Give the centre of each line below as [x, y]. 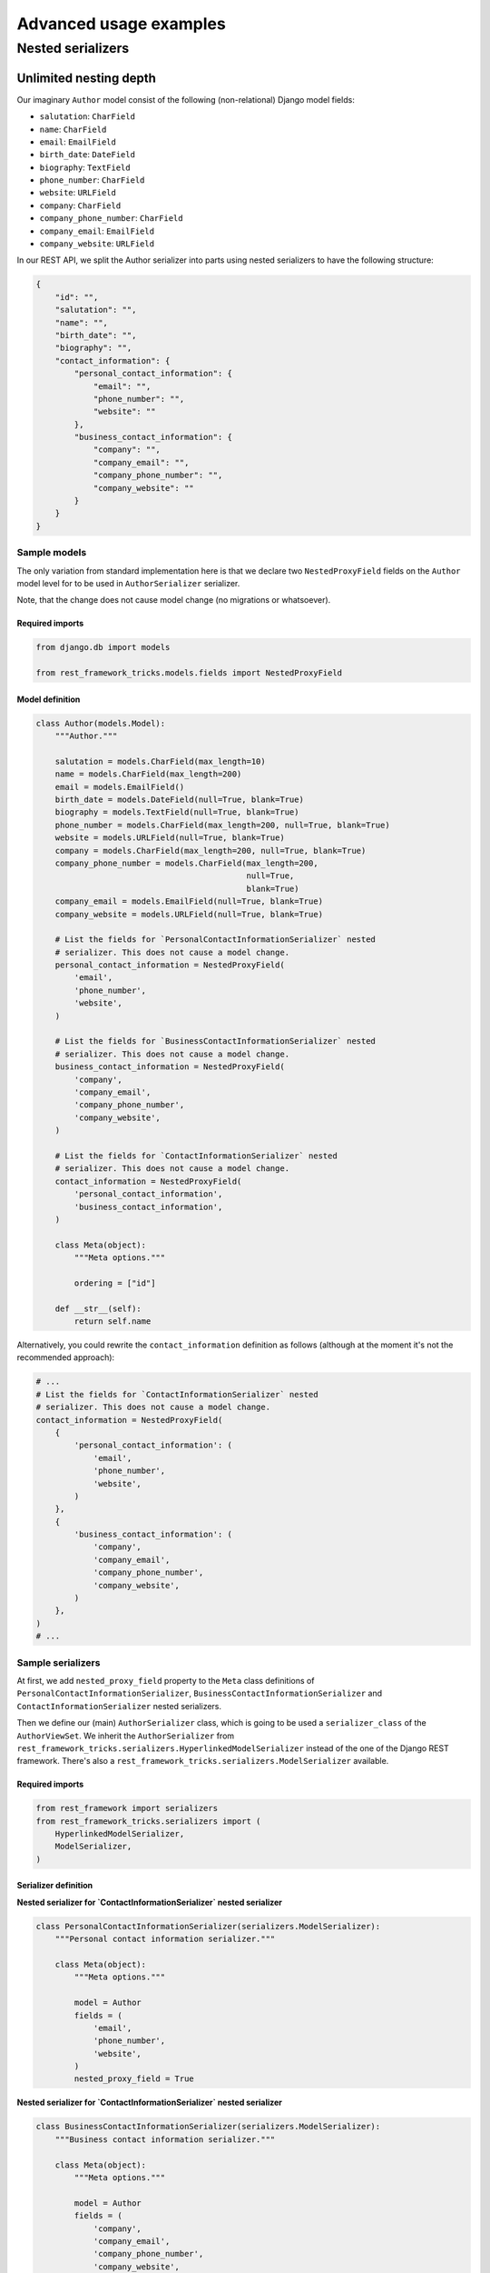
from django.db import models [103, 647]
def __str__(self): [98, 1308]
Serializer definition [55, 1886]
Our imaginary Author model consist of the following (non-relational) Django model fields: [186, 99]
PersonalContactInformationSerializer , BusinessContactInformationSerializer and [200, 1693]
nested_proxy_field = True [134, 2079]
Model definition [49, 699]
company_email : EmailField [97, 231]
